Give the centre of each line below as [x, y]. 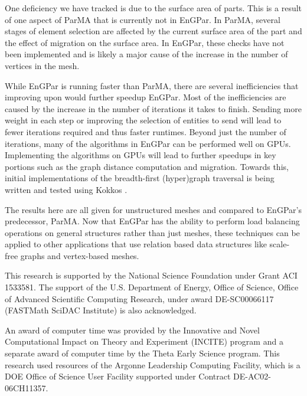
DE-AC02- [252, 376]
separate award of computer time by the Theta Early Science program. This [142, 353]
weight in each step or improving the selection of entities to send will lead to [143, 120]
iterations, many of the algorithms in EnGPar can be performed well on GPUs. [148, 143]
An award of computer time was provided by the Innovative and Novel [132, 330]
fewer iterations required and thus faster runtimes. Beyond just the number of [146, 131]
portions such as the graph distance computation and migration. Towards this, [147, 166]
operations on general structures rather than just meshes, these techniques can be [152, 232]
